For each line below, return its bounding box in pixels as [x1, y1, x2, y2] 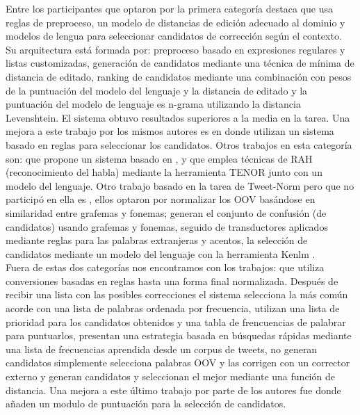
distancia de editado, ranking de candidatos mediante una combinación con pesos [6, 69, 352, 83]
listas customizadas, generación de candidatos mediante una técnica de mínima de [6, 56, 354, 70]
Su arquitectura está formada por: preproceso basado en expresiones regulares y [6, 42, 345, 56]
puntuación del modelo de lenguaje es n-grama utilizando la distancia [6, 97, 301, 111]
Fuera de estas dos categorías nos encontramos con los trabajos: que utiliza [6, 260, 325, 275]
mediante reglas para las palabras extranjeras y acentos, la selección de [6, 233, 308, 247]
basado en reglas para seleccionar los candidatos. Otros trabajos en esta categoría [6, 137, 352, 152]
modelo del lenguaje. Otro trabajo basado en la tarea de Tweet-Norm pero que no [6, 178, 354, 193]
